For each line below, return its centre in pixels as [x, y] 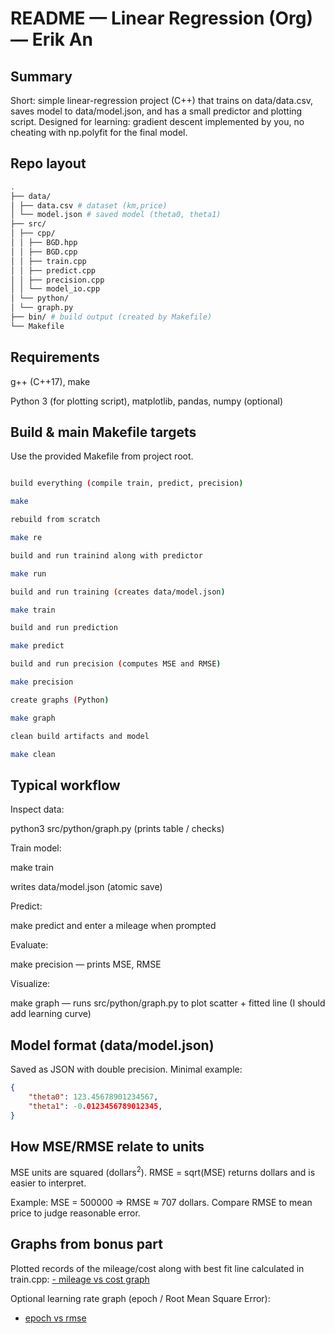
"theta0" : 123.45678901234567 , [93, 1097]
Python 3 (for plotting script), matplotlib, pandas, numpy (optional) [147, 401]
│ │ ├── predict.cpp [53, 270]
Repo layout [48, 163]
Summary [41, 76]
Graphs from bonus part [86, 1244]
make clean [33, 754]
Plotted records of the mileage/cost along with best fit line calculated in [157, 1268]
